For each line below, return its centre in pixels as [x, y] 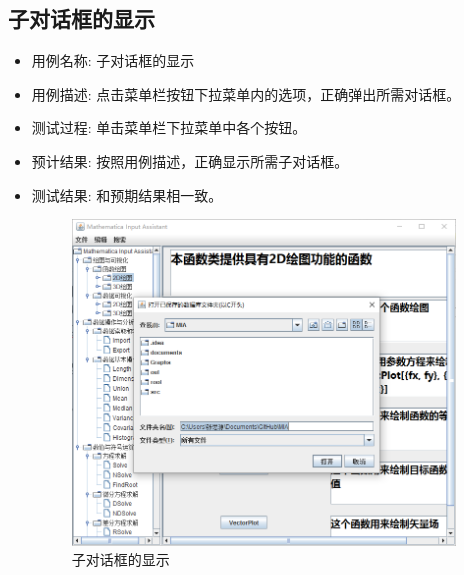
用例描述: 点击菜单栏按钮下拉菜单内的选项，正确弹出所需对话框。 [246, 93]
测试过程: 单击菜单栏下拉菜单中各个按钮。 [169, 127]
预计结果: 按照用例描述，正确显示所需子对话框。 [190, 160]
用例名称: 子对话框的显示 [113, 60]
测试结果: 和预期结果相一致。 [127, 194]
